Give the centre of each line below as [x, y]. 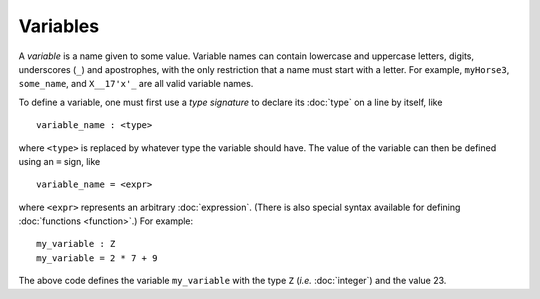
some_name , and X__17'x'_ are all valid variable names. [136, 84]
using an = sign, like [59, 161]
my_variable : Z [76, 244]
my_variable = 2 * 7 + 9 [97, 258]
